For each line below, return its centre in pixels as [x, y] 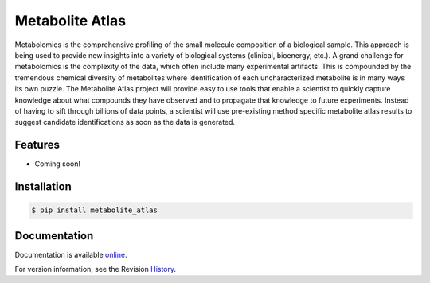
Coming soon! [58, 164]
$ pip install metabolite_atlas [95, 210]
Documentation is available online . [71, 254]
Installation [43, 186]
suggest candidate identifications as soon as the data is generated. [125, 122]
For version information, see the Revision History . [96, 269]
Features [37, 145]
